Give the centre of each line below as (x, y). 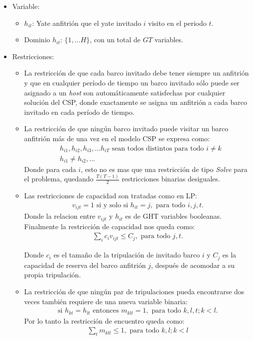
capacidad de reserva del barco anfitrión (85, 265)
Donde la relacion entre (60, 216)
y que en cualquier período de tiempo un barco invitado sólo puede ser (132, 82)
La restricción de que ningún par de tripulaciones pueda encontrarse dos (134, 291)
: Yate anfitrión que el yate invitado (87, 23)
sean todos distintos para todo (158, 148)
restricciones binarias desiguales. (171, 179)
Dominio (37, 40)
